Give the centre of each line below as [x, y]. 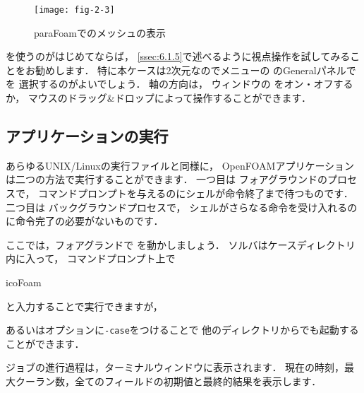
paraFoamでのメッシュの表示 [100, 32]
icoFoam [24, 282]
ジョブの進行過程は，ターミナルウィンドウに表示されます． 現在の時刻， [175, 367]
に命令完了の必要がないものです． [85, 221]
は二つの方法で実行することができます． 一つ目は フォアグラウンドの [167, 179]
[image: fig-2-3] [74, 10]
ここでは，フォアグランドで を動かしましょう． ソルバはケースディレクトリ [181, 244]
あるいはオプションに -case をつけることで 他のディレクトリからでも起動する [182, 330]
